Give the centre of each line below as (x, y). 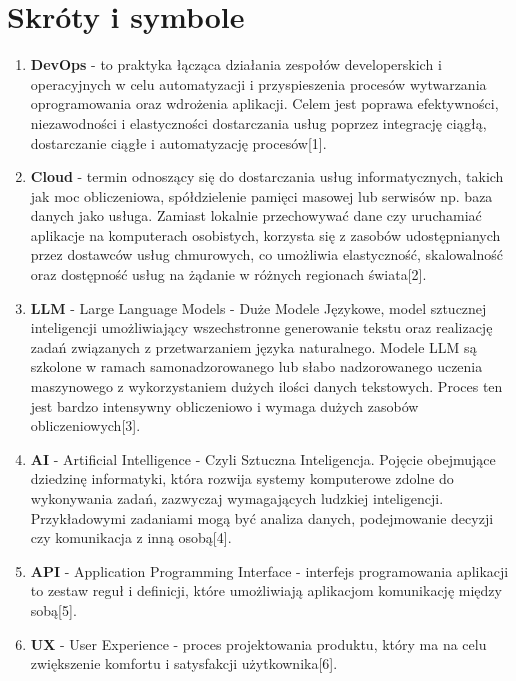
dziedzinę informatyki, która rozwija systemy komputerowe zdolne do (242, 478)
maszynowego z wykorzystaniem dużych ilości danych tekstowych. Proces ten (266, 386)
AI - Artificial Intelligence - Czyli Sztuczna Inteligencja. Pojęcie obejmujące (263, 458)
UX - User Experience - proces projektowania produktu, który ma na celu (258, 643)
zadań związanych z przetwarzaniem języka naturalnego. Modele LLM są (253, 346)
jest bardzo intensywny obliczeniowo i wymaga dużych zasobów (224, 405)
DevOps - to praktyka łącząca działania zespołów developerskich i (236, 64)
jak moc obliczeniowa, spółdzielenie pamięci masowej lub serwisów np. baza (261, 195)
